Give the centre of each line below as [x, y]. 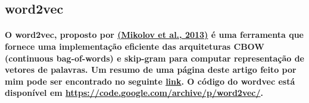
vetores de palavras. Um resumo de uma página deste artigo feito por [151, 70]
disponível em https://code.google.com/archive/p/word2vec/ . [134, 93]
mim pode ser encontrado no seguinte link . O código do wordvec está [150, 81]
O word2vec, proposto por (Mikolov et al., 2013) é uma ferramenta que [154, 35]
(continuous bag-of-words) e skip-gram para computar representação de [154, 58]
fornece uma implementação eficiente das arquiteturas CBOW [135, 46]
